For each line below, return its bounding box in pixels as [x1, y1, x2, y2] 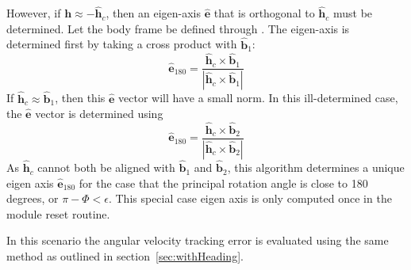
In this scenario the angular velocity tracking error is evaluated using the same [6, 232, 389, 249]
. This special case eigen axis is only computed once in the [108, 190, 392, 207]
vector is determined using [35, 105, 163, 122]
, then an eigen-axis [106, 5, 202, 21]
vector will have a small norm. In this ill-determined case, [118, 89, 398, 106]
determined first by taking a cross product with [6, 36, 237, 52]
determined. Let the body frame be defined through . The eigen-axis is [6, 20, 350, 36]
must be [332, 5, 373, 21]
